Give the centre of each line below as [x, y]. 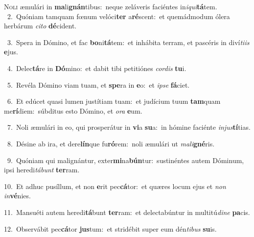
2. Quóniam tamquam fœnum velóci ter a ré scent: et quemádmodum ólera [118, 16]
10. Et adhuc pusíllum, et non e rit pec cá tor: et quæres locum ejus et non [115, 186]
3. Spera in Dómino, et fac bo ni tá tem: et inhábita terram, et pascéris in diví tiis [128, 42]
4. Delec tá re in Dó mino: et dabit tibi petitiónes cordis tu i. [97, 68]
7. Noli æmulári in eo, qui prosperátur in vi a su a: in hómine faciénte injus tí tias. [129, 127]
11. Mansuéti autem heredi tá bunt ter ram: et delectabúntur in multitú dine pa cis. [127, 212]
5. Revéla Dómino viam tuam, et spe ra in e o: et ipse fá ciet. [98, 84]
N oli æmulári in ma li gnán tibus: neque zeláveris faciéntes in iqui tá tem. [111, 6]
